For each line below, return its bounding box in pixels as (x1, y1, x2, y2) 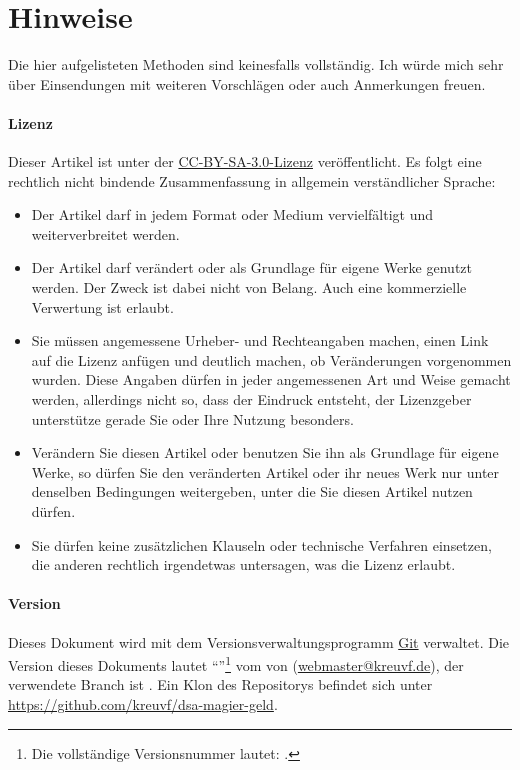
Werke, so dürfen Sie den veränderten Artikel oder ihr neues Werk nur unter (31, 461, 500, 482)
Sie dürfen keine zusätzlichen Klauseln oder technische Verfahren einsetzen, (31, 534, 492, 555)
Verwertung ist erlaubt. (31, 296, 174, 317)
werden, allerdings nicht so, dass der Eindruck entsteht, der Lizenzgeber (31, 389, 472, 410)
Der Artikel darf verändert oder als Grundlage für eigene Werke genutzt (31, 257, 472, 278)
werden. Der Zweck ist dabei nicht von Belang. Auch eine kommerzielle (31, 277, 467, 298)
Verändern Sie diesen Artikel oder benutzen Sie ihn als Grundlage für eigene (31, 442, 499, 463)
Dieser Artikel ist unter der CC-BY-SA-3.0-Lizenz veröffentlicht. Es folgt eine (8, 151, 482, 172)
